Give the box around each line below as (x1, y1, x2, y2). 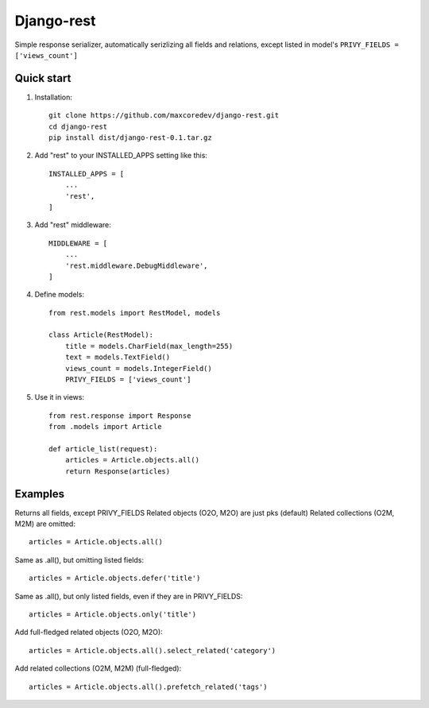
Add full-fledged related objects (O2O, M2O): (14, 628, 163, 637)
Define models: (34, 290, 85, 300)
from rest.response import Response (48, 411, 191, 420)
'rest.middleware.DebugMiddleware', (64, 261, 208, 270)
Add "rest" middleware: (34, 220, 111, 230)
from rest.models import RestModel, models (48, 308, 221, 317)
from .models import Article (48, 422, 162, 431)
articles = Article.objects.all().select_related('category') (29, 646, 276, 655)
